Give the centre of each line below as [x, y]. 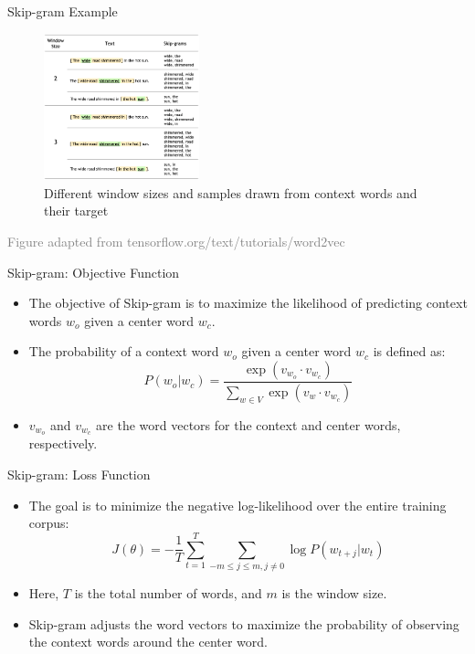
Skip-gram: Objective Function [94, 272]
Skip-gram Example [63, 11]
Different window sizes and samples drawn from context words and [231, 192]
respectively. [63, 443]
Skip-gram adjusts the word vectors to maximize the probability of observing [244, 623]
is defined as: [409, 351]
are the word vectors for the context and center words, [248, 424]
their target [76, 211]
